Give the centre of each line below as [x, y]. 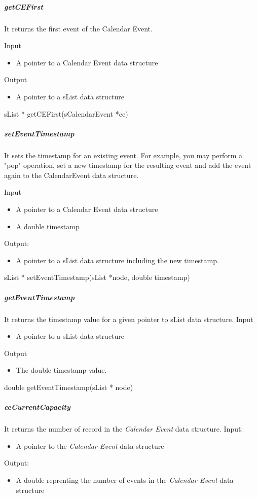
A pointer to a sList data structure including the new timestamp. [117, 260]
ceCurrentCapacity [37, 407]
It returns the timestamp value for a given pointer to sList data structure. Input [129, 319]
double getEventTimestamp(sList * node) [69, 387]
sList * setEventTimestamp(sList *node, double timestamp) [97, 277]
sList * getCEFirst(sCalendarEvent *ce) [66, 113]
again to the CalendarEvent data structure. [71, 175]
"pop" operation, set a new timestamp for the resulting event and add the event [128, 165]
